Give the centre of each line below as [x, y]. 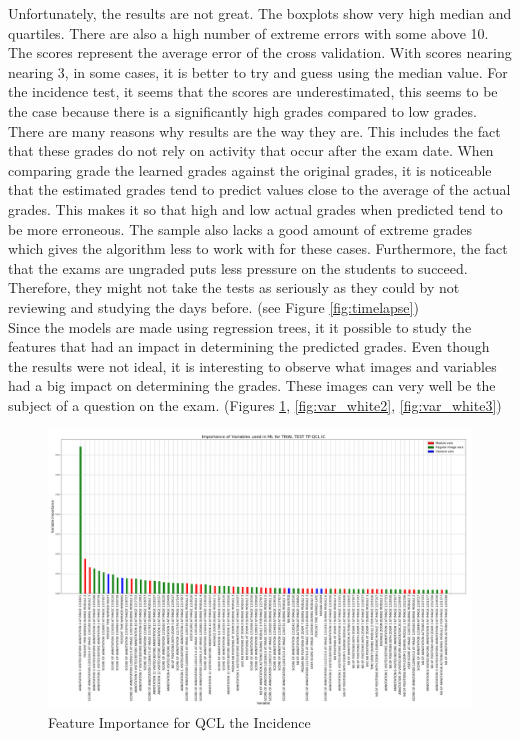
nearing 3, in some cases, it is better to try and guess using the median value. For [258, 71]
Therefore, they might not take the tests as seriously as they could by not [234, 287]
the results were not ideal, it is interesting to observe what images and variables [252, 365]
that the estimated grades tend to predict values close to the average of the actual [259, 189]
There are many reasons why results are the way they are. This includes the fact [254, 130]
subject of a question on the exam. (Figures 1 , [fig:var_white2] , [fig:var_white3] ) [255, 404]
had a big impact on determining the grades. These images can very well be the [252, 385]
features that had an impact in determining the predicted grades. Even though [249, 346]
